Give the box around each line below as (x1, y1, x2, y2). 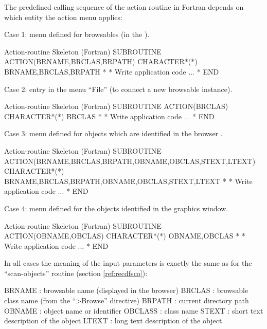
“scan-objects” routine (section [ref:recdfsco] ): (4, 267, 148, 278)
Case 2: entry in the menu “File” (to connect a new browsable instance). (4, 83, 233, 94)
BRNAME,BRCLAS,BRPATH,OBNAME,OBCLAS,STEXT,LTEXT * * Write (4, 175, 253, 186)
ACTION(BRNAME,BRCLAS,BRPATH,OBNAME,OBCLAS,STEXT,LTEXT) (4, 155, 256, 166)
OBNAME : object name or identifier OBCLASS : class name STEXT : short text (4, 305, 263, 316)
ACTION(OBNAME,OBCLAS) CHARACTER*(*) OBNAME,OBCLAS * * (4, 230, 245, 241)
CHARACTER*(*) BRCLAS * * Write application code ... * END (4, 111, 215, 121)
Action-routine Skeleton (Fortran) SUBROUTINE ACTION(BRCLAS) (4, 101, 228, 112)
